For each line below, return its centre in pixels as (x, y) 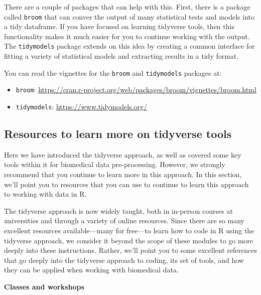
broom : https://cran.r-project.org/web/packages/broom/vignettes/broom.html (136, 90)
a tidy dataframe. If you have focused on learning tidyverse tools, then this (119, 26)
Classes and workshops (44, 286)
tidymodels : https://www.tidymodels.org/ (82, 106)
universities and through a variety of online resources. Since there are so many (124, 220)
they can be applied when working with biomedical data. (91, 270)
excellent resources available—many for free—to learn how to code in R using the (129, 231)
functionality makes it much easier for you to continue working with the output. (127, 36)
